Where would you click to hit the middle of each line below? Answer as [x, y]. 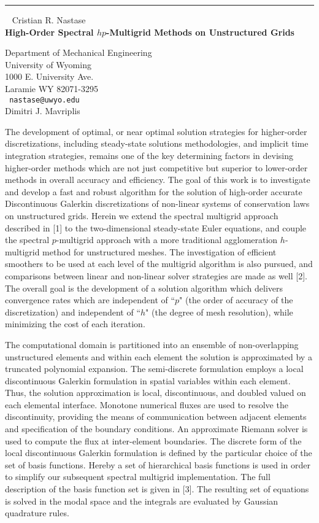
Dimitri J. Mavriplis [43, 111]
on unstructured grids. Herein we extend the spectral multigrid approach [142, 215]
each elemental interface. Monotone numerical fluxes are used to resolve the [147, 404]
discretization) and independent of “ [73, 312]
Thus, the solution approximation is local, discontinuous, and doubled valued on [156, 393]
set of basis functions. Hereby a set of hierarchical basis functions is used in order [158, 464]
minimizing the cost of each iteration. [75, 324]
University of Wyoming [48, 64]
